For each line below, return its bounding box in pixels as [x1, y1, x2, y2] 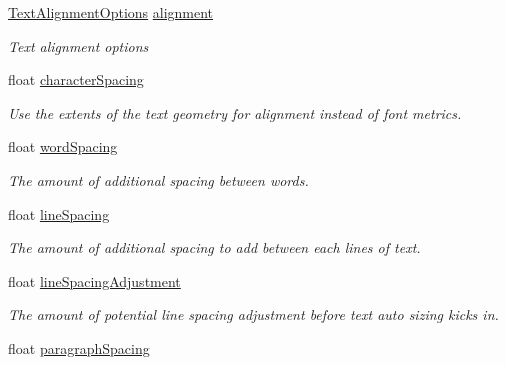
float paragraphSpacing [8, 337, 150, 358]
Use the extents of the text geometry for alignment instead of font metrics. [8, 102, 462, 123]
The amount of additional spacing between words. [8, 169, 309, 190]
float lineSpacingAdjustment [8, 270, 181, 291]
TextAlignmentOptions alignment [8, 2, 214, 22]
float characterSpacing [8, 69, 144, 90]
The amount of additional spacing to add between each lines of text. [8, 237, 421, 258]
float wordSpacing [8, 136, 118, 157]
